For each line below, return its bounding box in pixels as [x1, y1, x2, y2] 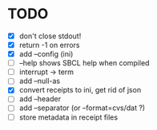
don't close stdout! [18, 31, 82, 41]
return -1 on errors [18, 41, 80, 49]
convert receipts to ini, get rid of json [18, 85, 142, 95]
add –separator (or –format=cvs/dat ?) [18, 103, 146, 112]
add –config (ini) [18, 49, 74, 59]
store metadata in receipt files [18, 112, 118, 122]
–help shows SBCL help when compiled [18, 58, 150, 68]
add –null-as [18, 77, 61, 86]
